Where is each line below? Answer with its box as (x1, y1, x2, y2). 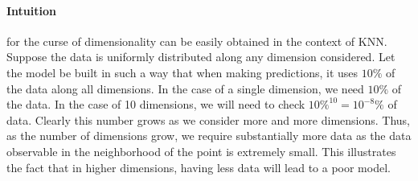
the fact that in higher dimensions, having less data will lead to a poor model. (6, 158, 391, 175)
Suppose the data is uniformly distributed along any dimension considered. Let (6, 48, 395, 65)
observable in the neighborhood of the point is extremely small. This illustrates (6, 142, 396, 159)
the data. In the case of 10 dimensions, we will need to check (6, 96, 305, 113)
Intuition (6, 2, 56, 19)
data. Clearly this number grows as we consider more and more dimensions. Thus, (6, 111, 411, 128)
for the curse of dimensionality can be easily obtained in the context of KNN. (6, 32, 387, 49)
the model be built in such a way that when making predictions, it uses (6, 64, 359, 80)
